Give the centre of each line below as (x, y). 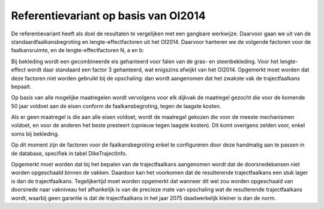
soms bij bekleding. (35, 134)
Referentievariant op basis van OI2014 (109, 16)
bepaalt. (21, 86)
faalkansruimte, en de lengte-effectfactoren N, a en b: (77, 50)
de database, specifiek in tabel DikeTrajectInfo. (69, 153)
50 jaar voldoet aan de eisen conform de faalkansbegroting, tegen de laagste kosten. (116, 106)
